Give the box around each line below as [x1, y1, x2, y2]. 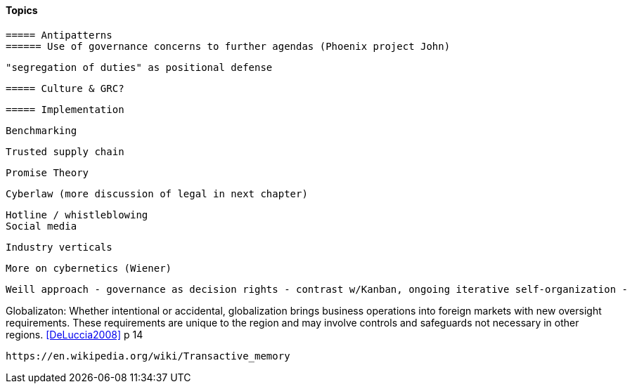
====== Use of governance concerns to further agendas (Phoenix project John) [6, 40, 451, 52]
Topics [6, 4, 38, 16]
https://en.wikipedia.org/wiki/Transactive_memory [6, 350, 290, 362]
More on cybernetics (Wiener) [6, 262, 172, 274]
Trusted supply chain [6, 145, 124, 157]
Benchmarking [6, 124, 77, 136]
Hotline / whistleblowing [6, 209, 148, 220]
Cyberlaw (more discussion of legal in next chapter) [6, 187, 308, 199]
